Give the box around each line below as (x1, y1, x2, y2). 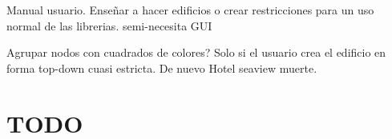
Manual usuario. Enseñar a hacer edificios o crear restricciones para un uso (6, 2, 374, 18)
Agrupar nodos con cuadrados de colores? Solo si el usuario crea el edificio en (6, 44, 386, 61)
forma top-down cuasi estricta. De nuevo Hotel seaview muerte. (6, 59, 317, 76)
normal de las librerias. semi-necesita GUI (6, 17, 212, 34)
